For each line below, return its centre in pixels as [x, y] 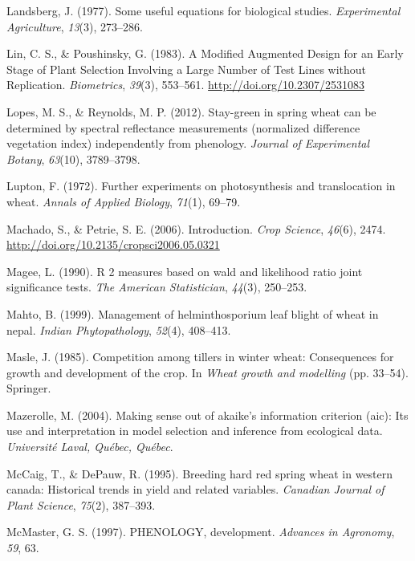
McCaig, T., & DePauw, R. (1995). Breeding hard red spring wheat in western [200, 473]
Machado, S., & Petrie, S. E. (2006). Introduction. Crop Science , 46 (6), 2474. [196, 228]
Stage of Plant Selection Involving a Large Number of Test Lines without [187, 69]
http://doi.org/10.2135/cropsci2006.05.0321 [113, 244]
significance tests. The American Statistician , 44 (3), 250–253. [157, 287]
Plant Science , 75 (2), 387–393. [81, 504]
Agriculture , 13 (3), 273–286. [75, 26]
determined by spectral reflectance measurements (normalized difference [183, 127]
